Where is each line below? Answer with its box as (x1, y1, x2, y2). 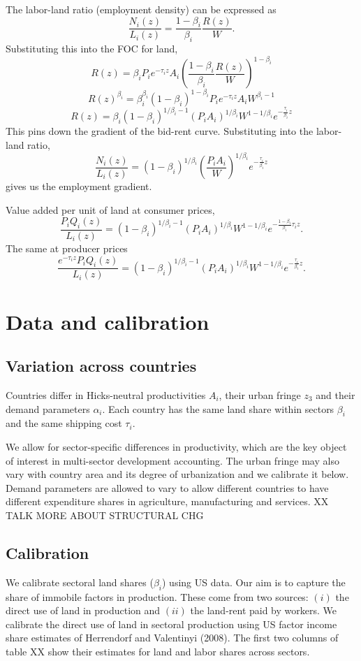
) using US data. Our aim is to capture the (162, 574, 346, 589)
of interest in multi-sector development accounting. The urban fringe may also (6, 453, 339, 467)
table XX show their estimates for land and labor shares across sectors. (6, 644, 310, 658)
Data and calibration (6, 307, 209, 335)
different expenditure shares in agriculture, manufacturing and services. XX (6, 494, 329, 509)
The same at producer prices (6, 241, 128, 256)
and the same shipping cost (6, 416, 122, 430)
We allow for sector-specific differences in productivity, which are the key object (6, 440, 347, 453)
